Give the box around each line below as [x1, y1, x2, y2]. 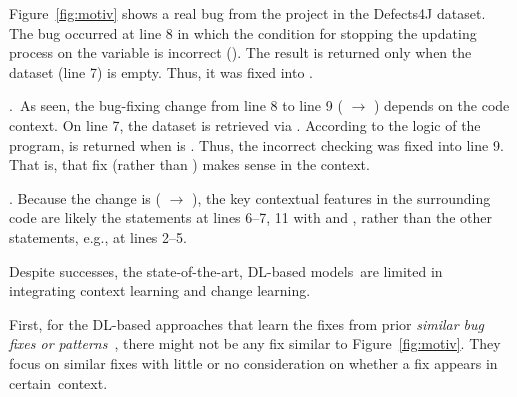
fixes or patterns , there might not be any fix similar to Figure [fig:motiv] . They [9, 333, 501, 354]
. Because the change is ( [9, 187, 161, 208]
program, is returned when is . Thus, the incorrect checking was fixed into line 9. [9, 134, 504, 155]
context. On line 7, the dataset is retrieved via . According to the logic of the [9, 114, 481, 135]
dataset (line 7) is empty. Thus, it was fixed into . [9, 61, 314, 82]
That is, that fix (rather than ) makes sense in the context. [9, 154, 370, 175]
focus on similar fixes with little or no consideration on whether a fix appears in [9, 352, 498, 373]
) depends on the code [373, 95, 510, 116]
